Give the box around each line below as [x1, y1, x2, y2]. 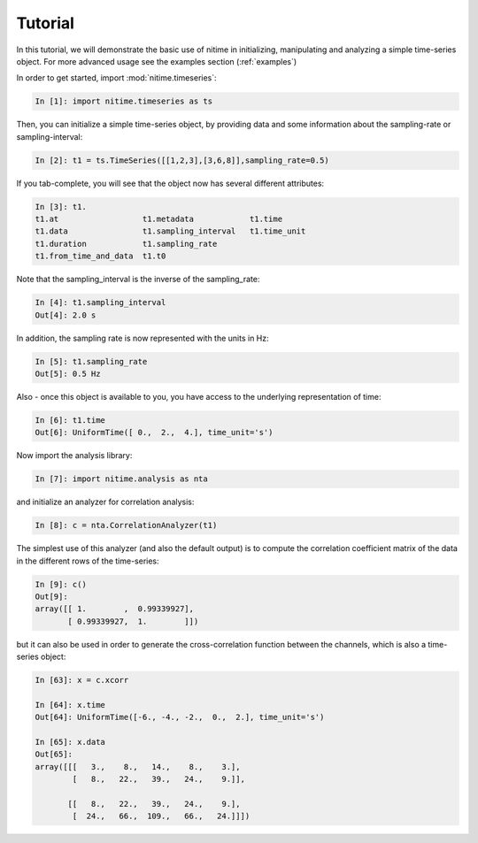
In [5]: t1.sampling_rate [35, 356, 148, 366]
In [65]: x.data [35, 737, 106, 747]
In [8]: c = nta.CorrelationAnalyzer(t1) [35, 520, 218, 531]
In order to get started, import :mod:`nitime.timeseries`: [16, 73, 217, 83]
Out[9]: [35, 591, 68, 602]
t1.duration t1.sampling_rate [35, 239, 218, 249]
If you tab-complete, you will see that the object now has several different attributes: [16, 178, 325, 188]
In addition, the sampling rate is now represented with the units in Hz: [16, 333, 269, 343]
